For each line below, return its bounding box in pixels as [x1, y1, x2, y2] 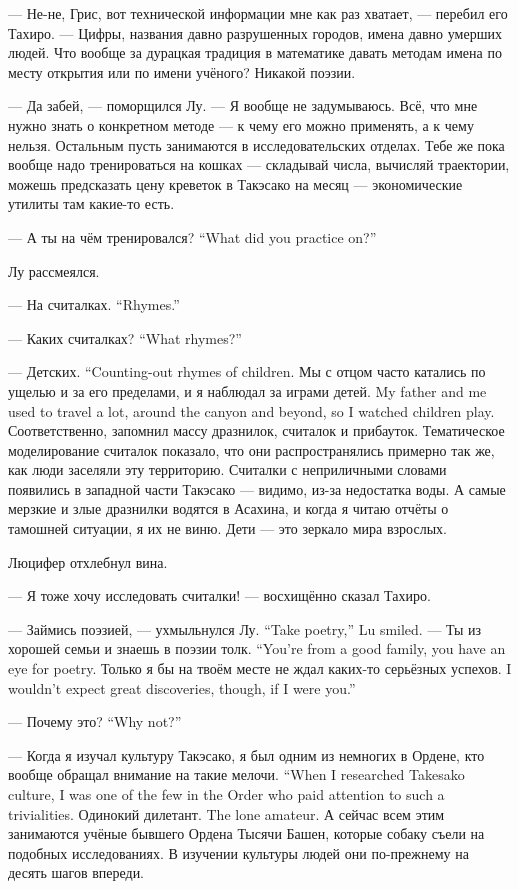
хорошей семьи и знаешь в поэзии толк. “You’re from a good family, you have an [8, 638, 506, 659]
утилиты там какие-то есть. [8, 193, 175, 214]
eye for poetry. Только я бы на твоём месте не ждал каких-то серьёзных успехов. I [8, 658, 512, 679]
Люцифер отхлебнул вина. [8, 551, 168, 572]
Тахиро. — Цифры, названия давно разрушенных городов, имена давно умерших [8, 22, 502, 43]
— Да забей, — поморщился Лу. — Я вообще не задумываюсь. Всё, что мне [8, 95, 478, 116]
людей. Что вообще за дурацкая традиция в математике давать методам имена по [8, 42, 502, 63]
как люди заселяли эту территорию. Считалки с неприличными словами [8, 459, 447, 480]
